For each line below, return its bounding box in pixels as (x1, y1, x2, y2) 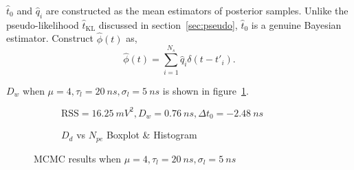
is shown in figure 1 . (162, 83, 249, 97)
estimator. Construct (6, 31, 94, 45)
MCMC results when (34, 151, 121, 165)
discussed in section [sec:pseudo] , (98, 17, 238, 32)
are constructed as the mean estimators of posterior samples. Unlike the (45, 3, 349, 17)
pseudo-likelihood (6, 17, 79, 32)
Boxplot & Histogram (106, 127, 197, 142)
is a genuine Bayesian (251, 17, 342, 32)
